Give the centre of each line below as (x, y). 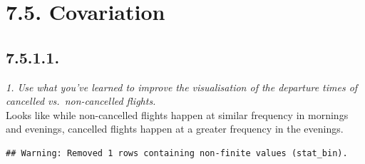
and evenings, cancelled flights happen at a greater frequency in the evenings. (175, 129)
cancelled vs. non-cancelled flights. (81, 101)
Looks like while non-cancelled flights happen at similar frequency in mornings (177, 114)
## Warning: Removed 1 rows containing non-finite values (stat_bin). (177, 153)
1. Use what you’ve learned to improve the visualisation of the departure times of (182, 87)
